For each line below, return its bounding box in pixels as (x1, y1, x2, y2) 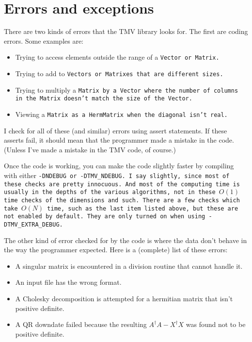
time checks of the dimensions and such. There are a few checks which (4, 196, 240, 204)
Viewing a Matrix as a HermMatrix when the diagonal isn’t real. (15, 109, 228, 119)
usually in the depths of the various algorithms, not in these (4, 189, 216, 196)
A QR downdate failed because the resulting (15, 319, 147, 329)
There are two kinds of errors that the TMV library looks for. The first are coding (4, 26, 248, 36)
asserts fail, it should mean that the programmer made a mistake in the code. (4, 135, 234, 145)
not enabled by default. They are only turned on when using (4, 213, 205, 220)
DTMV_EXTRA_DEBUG (4, 221, 60, 228)
